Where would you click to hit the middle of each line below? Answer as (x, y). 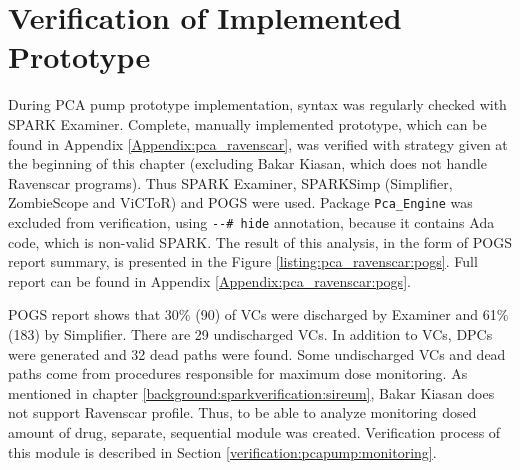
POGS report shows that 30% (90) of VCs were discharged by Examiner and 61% (258, 314)
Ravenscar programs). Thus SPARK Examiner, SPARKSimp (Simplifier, (230, 182)
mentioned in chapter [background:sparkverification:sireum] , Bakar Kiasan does (251, 392)
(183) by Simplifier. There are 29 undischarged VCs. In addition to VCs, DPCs (250, 333)
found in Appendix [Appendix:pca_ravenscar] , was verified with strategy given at (258, 143)
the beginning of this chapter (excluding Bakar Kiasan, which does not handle (247, 163)
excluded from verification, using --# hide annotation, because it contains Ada (251, 221)
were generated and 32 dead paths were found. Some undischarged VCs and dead (257, 353)
